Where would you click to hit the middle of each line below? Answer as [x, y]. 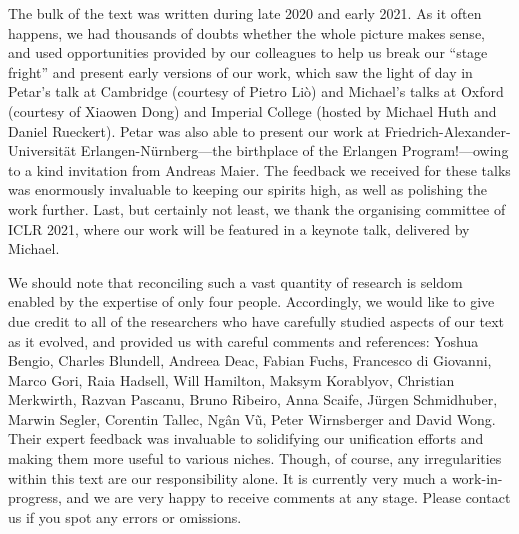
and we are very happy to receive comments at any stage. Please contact [288, 497]
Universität [42, 150]
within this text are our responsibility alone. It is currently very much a [228, 477]
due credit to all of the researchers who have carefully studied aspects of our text [256, 320]
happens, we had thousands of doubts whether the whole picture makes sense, [246, 32]
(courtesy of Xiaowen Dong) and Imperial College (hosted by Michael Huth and [252, 110]
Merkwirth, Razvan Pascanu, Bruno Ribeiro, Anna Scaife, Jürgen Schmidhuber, [253, 399]
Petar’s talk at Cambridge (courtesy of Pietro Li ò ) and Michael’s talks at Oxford [256, 91]
